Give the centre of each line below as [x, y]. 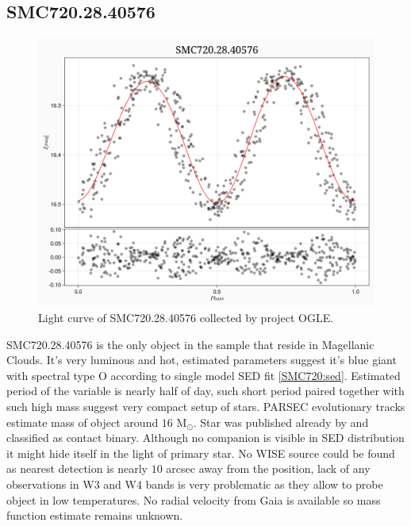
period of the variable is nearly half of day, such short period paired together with [205, 391]
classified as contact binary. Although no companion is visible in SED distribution [205, 438]
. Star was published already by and [281, 422]
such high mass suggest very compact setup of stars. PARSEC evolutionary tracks [206, 406]
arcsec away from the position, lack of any [268, 468]
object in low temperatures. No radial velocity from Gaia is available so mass [194, 499]
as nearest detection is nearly [77, 468]
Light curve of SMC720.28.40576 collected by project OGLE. [186, 317]
